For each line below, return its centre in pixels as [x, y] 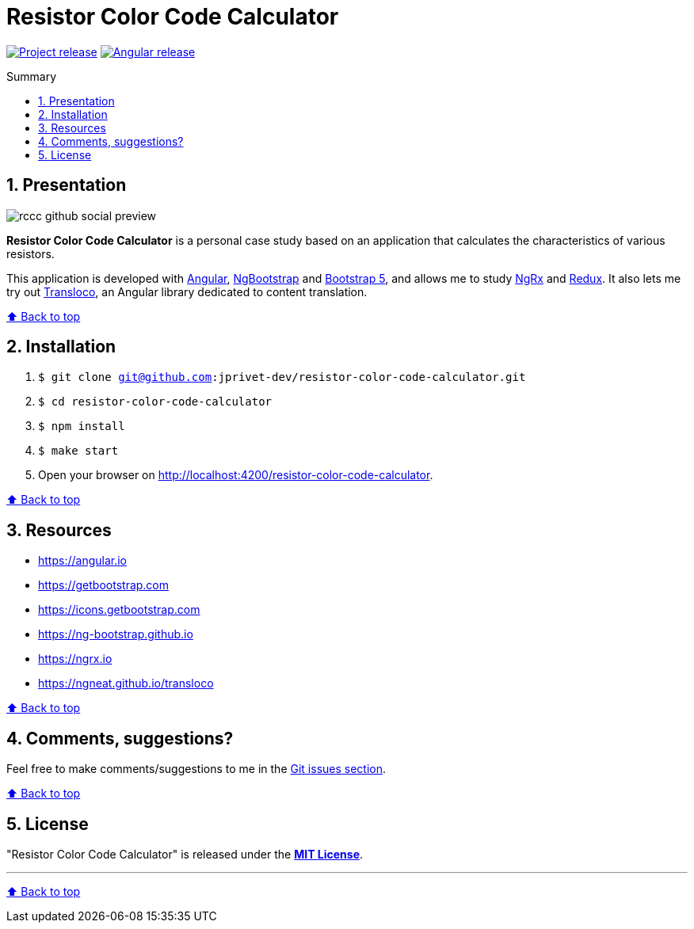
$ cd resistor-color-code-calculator [155, 402]
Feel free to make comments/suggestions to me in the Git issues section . [196, 769]
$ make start [78, 451]
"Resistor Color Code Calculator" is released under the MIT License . [185, 854]
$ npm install [82, 426]
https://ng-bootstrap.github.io [116, 634]
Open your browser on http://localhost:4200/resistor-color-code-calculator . [236, 475]
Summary [32, 76]
